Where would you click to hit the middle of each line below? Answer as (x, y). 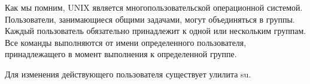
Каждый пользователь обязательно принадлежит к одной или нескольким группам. (156, 31)
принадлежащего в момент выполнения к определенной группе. (121, 54)
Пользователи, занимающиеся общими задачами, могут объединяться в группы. (150, 19)
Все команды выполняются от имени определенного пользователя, (126, 42)
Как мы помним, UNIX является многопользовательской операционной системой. (154, 7)
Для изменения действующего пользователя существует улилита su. (128, 74)
